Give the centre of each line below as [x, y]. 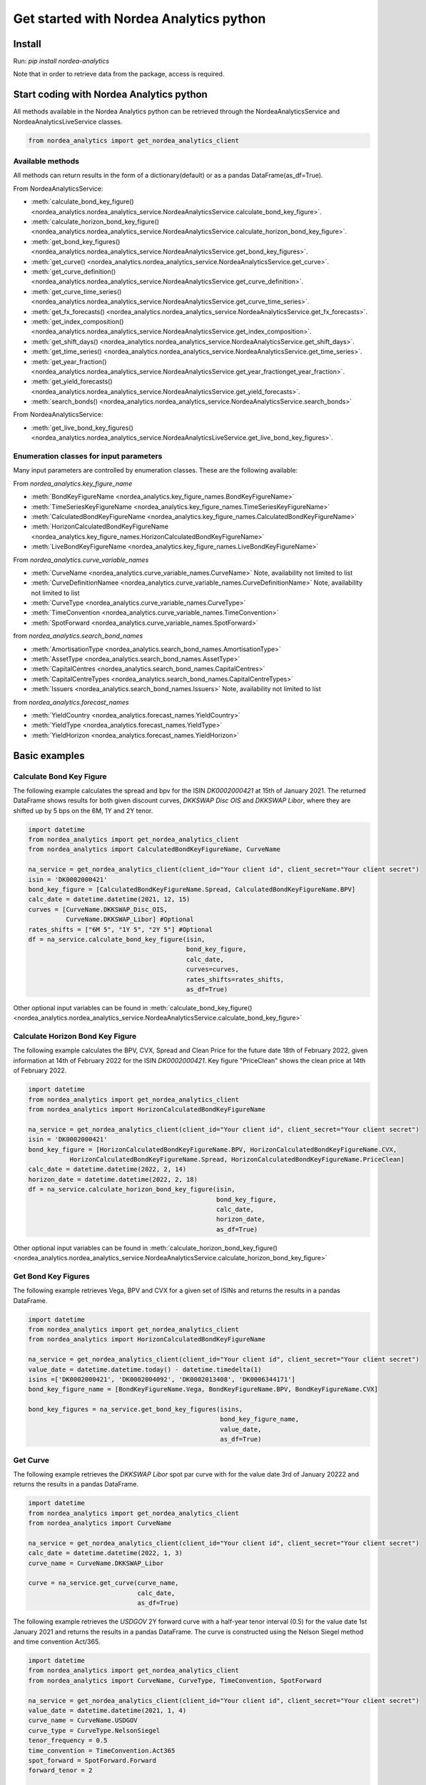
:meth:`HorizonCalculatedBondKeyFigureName [100, 527]
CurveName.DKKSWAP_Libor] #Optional [130, 920]
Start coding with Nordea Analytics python [111, 95]
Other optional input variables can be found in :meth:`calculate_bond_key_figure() [133, 1007]
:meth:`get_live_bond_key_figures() [82, 428]
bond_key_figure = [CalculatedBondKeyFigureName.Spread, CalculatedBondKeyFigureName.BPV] [192, 890]
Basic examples [49, 756]
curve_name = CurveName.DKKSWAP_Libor [96, 1563]
